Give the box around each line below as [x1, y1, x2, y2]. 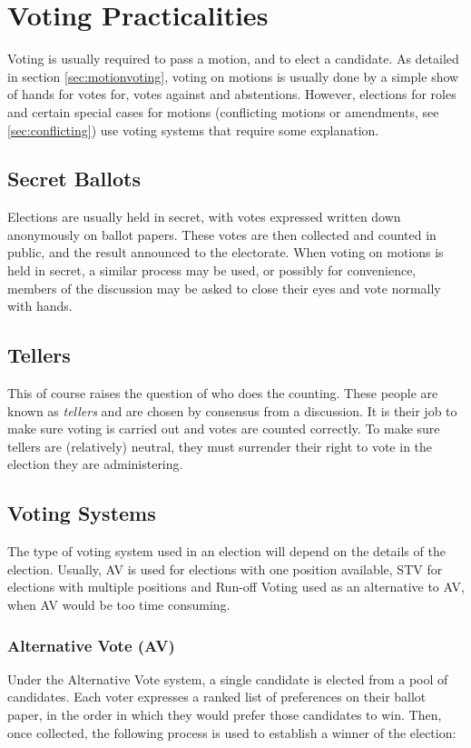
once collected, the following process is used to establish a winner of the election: [7, 723, 456, 742]
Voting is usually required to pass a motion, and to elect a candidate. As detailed [7, 49, 459, 68]
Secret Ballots [7, 165, 141, 193]
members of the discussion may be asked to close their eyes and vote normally [7, 278, 441, 297]
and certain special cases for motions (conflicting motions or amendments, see [7, 102, 439, 121]
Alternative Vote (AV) [7, 633, 175, 656]
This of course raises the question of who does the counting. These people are [7, 384, 438, 403]
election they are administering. [7, 454, 183, 474]
